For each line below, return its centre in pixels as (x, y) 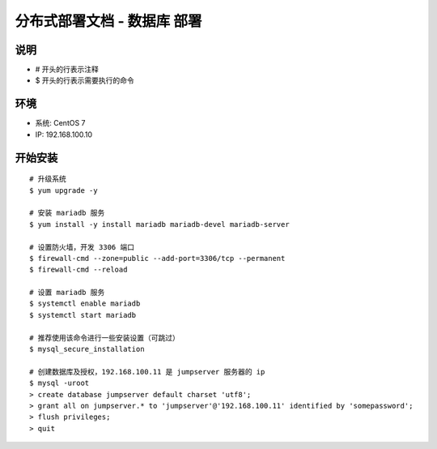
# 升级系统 (48, 179)
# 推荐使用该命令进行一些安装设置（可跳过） (104, 338)
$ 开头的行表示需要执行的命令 (85, 80)
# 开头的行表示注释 (67, 70)
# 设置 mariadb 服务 (67, 293)
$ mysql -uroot (59, 383)
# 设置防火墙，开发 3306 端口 (82, 247)
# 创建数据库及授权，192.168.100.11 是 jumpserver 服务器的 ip (147, 372)
